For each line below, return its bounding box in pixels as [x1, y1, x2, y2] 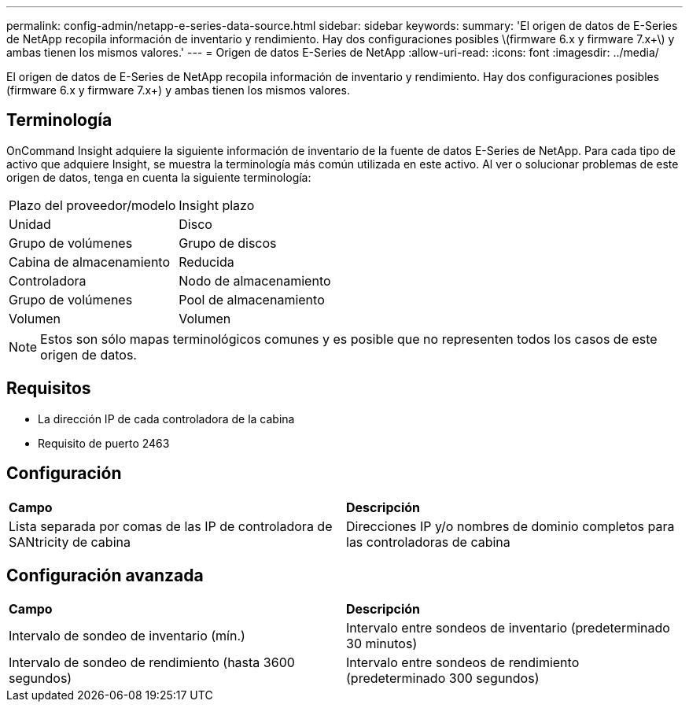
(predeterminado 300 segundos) [346, 670, 540, 687]
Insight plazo [179, 197, 255, 213]
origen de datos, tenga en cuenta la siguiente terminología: [6, 170, 311, 184]
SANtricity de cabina [9, 533, 131, 550]
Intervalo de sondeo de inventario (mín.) [9, 628, 245, 644]
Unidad [9, 216, 51, 232]
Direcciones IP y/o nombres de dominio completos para [346, 518, 675, 534]
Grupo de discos [179, 234, 277, 251]
